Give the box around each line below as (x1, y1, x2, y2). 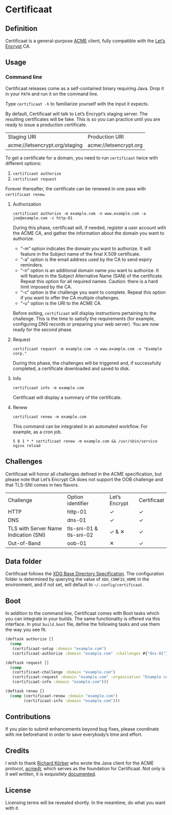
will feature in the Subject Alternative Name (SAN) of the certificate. (20, 273, 164, 279)
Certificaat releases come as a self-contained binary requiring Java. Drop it (5, 85, 164, 91)
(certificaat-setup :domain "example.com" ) (12, 646, 106, 651)
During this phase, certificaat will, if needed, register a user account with (12, 224, 166, 231)
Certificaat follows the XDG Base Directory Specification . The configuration (5, 571, 164, 577)
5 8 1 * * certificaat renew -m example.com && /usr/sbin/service (12, 438, 158, 444)
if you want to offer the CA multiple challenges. (20, 294, 120, 300)
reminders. (20, 261, 44, 268)
